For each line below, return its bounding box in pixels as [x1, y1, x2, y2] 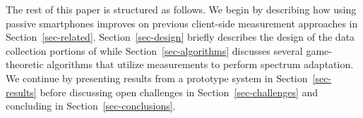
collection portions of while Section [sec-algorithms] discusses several [6, 43, 303, 58]
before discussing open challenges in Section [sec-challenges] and [40, 84, 319, 99]
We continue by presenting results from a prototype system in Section [6, 70, 308, 85]
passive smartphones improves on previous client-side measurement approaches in [6, 15, 358, 30]
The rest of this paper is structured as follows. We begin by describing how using [6, 2, 357, 16]
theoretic [6, 57, 44, 72]
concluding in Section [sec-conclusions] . [6, 98, 176, 113]
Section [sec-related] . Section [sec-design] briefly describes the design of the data [6, 29, 355, 44]
